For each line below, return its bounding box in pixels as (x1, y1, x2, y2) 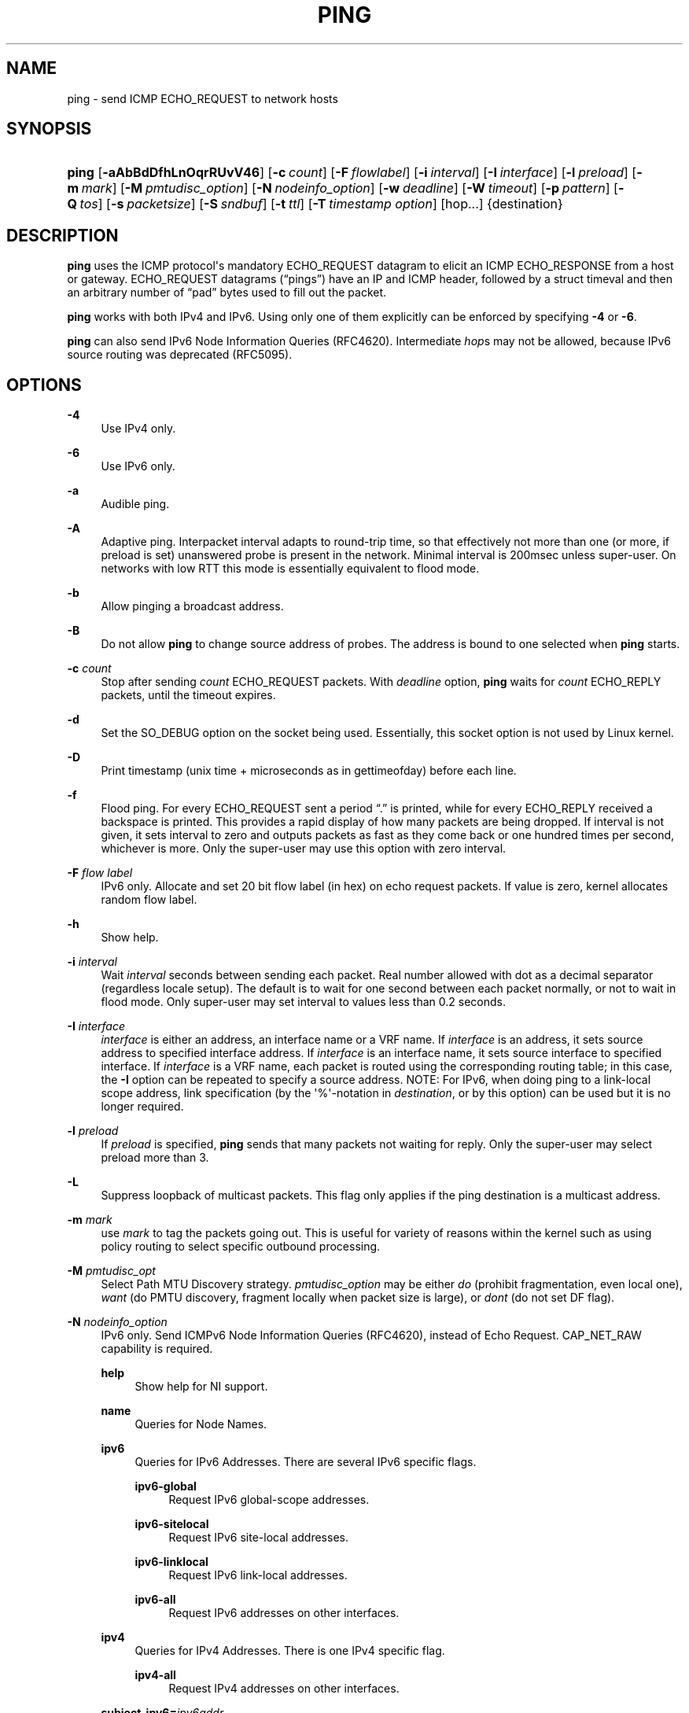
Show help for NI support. (134, 1380, 268, 1394)
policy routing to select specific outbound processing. (101, 1240, 381, 1254)
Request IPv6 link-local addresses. (168, 1568, 348, 1582)
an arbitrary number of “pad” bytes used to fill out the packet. (67, 285, 387, 300)
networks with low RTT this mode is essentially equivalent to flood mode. (101, 562, 480, 576)
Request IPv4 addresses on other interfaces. (168, 1682, 400, 1696)
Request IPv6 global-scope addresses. (168, 1493, 370, 1507)
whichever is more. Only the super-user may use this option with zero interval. (101, 842, 507, 856)
